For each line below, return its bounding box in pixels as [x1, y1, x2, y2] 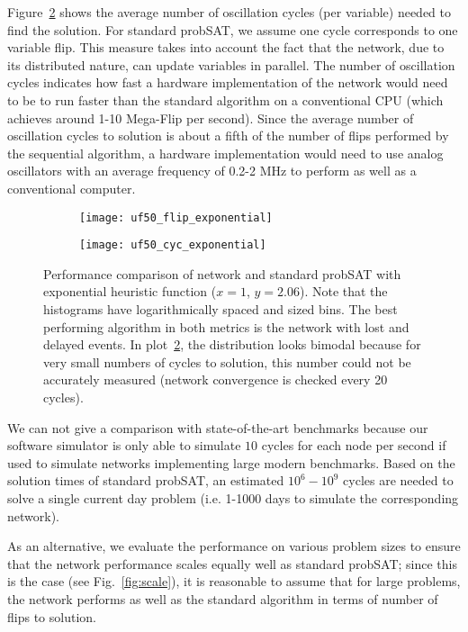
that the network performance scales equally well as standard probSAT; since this [7, 554, 457, 573]
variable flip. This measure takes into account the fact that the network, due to [7, 38, 445, 57]
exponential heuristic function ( [43, 282, 217, 301]
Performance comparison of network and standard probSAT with [43, 264, 401, 283]
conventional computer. [7, 178, 136, 197]
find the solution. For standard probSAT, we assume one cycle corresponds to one [7, 20, 458, 39]
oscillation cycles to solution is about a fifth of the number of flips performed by [7, 126, 449, 145]
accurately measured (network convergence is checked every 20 [43, 370, 388, 389]
